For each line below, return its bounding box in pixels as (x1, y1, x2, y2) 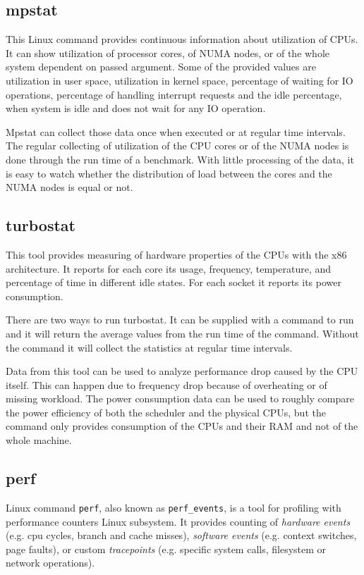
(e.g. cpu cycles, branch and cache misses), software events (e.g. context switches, (6, 528, 357, 543)
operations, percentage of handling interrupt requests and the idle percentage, (6, 87, 342, 101)
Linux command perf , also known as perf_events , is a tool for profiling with (6, 500, 341, 514)
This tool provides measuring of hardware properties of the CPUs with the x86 (6, 247, 347, 261)
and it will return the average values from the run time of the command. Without (6, 326, 359, 340)
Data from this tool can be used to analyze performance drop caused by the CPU (6, 364, 358, 378)
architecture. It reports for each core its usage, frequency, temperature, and (6, 261, 332, 276)
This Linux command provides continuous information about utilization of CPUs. (6, 32, 358, 47)
